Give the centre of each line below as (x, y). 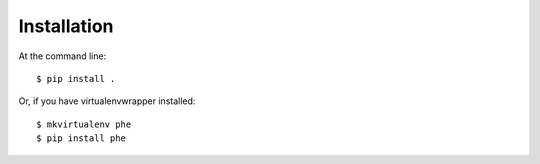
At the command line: (62, 56)
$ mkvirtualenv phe (84, 124)
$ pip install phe (81, 138)
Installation (66, 26)
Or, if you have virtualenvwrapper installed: (107, 101)
